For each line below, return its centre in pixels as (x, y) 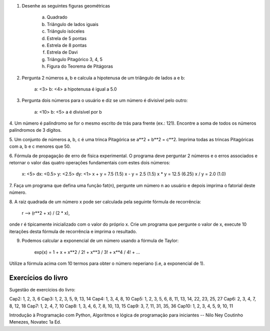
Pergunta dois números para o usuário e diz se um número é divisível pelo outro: (105, 101)
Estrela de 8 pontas (67, 45)
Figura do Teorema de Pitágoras (80, 66)
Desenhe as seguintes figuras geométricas (66, 6)
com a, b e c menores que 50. (40, 146)
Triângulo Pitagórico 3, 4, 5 (74, 59)
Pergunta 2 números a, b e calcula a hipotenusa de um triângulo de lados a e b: (103, 78)
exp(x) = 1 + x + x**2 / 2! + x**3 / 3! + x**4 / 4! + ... (87, 252)
